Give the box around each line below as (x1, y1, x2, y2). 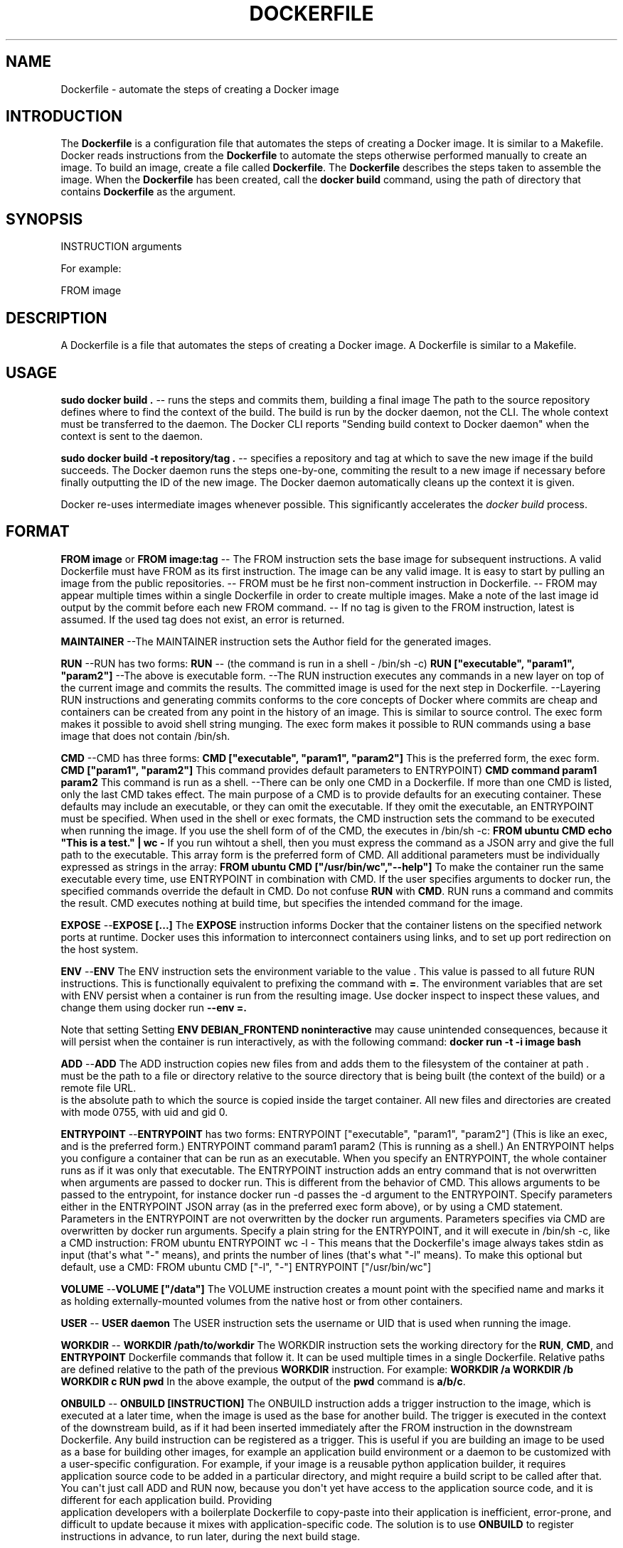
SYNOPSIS (6, 210, 83, 228)
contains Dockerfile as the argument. (60, 186, 236, 198)
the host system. (60, 942, 139, 955)
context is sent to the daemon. (60, 429, 203, 442)
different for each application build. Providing (60, 1493, 272, 1506)
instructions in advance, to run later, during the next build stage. (60, 1530, 361, 1542)
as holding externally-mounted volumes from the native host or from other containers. (60, 1294, 463, 1307)
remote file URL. (60, 1081, 137, 1094)
